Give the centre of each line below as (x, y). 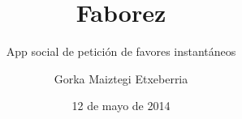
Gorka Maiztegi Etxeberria (121, 78)
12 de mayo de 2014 (121, 106)
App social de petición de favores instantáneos (121, 51)
